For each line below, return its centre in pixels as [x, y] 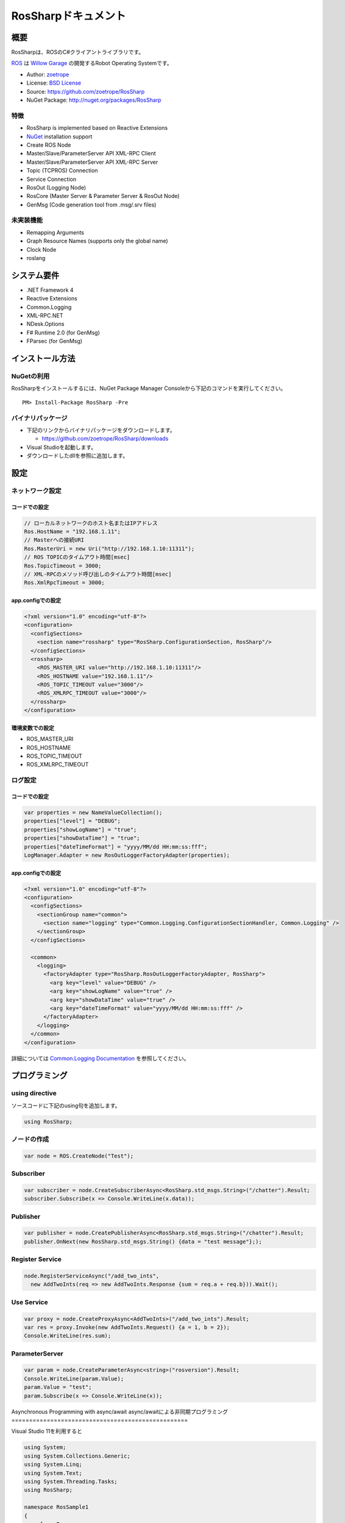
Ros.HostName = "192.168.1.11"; [73, 532]
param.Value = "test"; [58, 1387]
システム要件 [35, 275]
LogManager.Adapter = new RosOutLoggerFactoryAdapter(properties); [127, 855]
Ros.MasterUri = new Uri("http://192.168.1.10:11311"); [109, 549]
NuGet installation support [59, 136]
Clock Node [41, 249]
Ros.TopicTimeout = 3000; [63, 566]
